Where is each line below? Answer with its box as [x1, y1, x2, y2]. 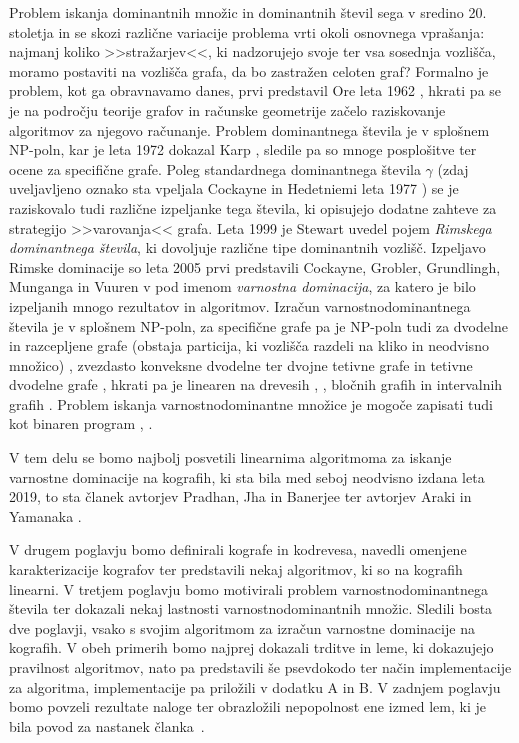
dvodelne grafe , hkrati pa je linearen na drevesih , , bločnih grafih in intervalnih [9, 374, 503, 395]
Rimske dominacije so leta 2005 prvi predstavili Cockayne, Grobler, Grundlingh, [9, 256, 501, 277]
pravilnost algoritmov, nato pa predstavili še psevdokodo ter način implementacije [9, 657, 512, 677]
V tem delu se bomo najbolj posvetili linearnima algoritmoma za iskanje [9, 447, 452, 468]
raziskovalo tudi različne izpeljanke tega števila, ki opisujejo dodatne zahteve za [9, 197, 497, 218]
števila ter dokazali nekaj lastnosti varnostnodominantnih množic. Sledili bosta [9, 598, 493, 619]
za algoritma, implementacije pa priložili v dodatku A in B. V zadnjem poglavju [9, 676, 501, 697]
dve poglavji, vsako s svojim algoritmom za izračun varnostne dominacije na [9, 617, 475, 638]
